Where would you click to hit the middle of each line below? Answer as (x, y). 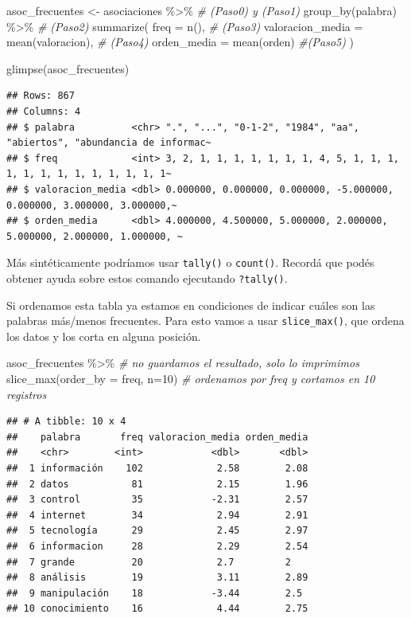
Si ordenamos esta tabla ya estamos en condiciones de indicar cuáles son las (191, 305)
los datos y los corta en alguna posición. (104, 336)
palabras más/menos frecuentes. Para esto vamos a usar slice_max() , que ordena (205, 321)
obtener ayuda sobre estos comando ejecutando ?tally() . (147, 278)
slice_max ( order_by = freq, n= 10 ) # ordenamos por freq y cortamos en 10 (191, 379)
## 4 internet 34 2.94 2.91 (157, 515)
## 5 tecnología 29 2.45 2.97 (157, 531)
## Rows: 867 (41, 96)
